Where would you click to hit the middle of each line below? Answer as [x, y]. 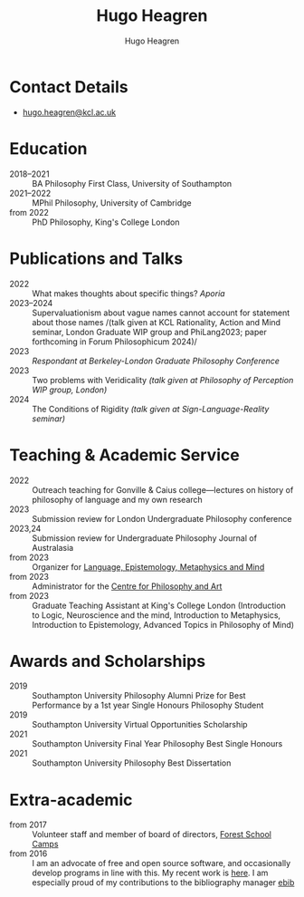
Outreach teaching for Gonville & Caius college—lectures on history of [163, 489]
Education [48, 148]
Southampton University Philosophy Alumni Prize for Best [139, 696]
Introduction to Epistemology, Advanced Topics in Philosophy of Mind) [163, 624]
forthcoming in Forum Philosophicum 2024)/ [114, 342]
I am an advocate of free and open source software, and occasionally [161, 863]
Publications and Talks [96, 258]
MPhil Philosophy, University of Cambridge [112, 203]
